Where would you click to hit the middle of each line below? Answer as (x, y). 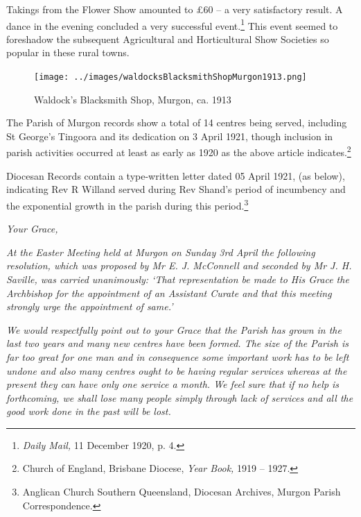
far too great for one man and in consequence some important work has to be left (178, 356)
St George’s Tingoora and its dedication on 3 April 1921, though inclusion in (170, 136)
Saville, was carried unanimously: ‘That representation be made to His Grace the (178, 279)
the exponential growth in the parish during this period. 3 (127, 204)
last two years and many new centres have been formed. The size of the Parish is (178, 343)
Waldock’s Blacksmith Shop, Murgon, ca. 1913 (133, 99)
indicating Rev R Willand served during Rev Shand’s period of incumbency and (176, 189)
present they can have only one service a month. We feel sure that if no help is (173, 384)
